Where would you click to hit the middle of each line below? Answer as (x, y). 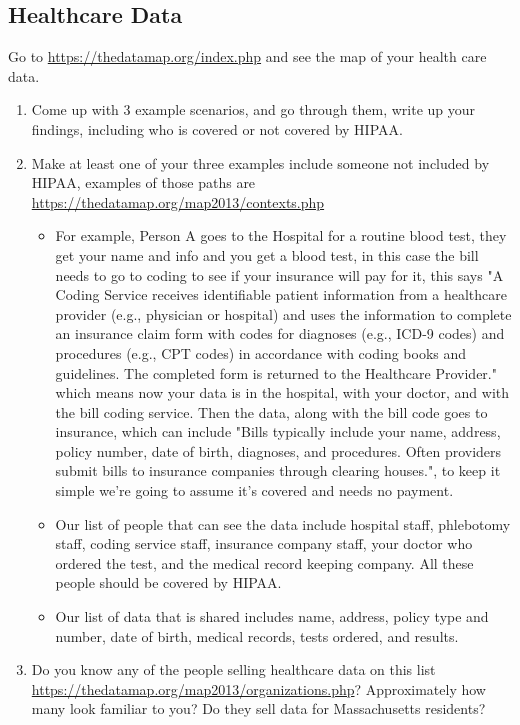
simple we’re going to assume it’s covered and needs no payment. (254, 490)
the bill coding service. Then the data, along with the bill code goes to (271, 411)
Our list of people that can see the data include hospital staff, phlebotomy (283, 523)
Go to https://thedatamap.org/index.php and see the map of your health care (247, 56)
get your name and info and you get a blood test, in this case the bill (267, 254)
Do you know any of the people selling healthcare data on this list (233, 669)
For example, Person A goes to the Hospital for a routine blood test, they (281, 235)
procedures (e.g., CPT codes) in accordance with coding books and (261, 352)
